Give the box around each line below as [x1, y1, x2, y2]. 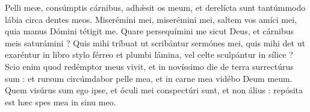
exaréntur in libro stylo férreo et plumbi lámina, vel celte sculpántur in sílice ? [5, 48, 293, 61]
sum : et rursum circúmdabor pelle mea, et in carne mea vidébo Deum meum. [5, 72, 293, 84]
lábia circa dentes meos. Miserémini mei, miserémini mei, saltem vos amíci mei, [5, 13, 297, 25]
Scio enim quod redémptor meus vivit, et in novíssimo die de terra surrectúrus [5, 60, 294, 72]
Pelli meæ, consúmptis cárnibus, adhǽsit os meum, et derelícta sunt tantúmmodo [5, 1, 306, 13]
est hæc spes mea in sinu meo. [5, 95, 116, 108]
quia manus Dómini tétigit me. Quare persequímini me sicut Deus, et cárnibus [5, 25, 294, 37]
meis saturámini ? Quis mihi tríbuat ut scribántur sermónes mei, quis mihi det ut [5, 36, 305, 49]
